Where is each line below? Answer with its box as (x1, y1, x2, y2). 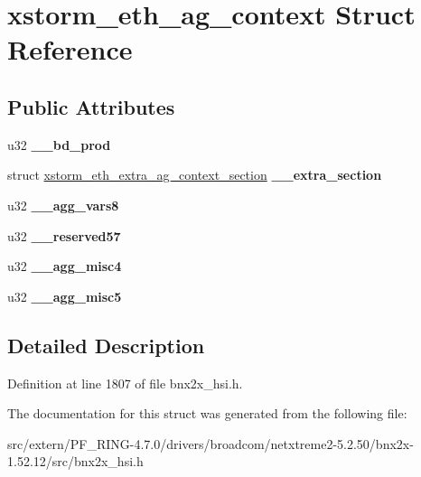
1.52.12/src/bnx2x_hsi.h (7, 452, 144, 471)
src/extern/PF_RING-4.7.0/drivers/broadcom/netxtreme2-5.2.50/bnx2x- (7, 434, 414, 453)
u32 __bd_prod (7, 135, 111, 154)
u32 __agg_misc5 (7, 286, 122, 305)
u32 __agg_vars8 (7, 195, 119, 214)
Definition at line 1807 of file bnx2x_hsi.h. (7, 373, 243, 392)
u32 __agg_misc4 (7, 257, 122, 276)
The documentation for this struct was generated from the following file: (7, 404, 407, 423)
